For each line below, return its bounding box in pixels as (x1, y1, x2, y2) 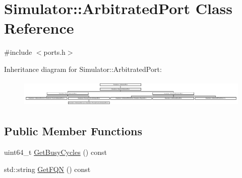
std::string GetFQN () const (4, 163, 91, 174)
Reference (4, 18, 74, 38)
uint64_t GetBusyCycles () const (4, 147, 107, 157)
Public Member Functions (4, 123, 142, 139)
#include (4, 47, 32, 57)
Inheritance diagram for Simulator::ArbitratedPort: (4, 63, 162, 74)
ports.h (43, 47, 66, 57)
